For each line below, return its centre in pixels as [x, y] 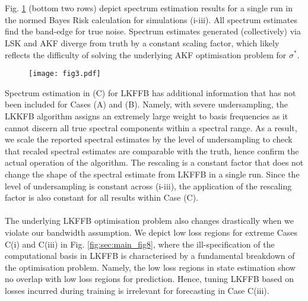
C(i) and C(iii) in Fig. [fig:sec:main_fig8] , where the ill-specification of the [140, 244]
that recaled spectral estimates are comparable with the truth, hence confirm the [152, 150]
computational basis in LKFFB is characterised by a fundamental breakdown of [150, 256]
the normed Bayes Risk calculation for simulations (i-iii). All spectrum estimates [151, 19]
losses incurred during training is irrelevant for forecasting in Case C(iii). [137, 290]
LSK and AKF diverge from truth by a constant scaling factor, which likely [142, 42]
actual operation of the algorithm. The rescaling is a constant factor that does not [154, 162]
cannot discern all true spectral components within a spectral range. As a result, [151, 127]
